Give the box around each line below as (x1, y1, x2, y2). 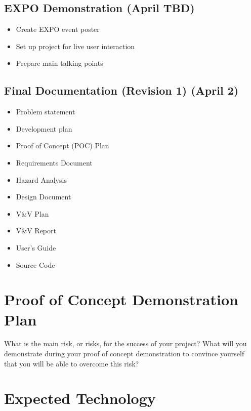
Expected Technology (4, 388, 156, 408)
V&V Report (16, 225, 56, 236)
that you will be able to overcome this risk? (4, 358, 139, 368)
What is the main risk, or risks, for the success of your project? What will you (4, 338, 247, 349)
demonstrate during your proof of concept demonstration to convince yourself (4, 348, 244, 359)
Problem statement (16, 106, 75, 117)
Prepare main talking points (16, 58, 103, 68)
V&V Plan (16, 208, 49, 219)
